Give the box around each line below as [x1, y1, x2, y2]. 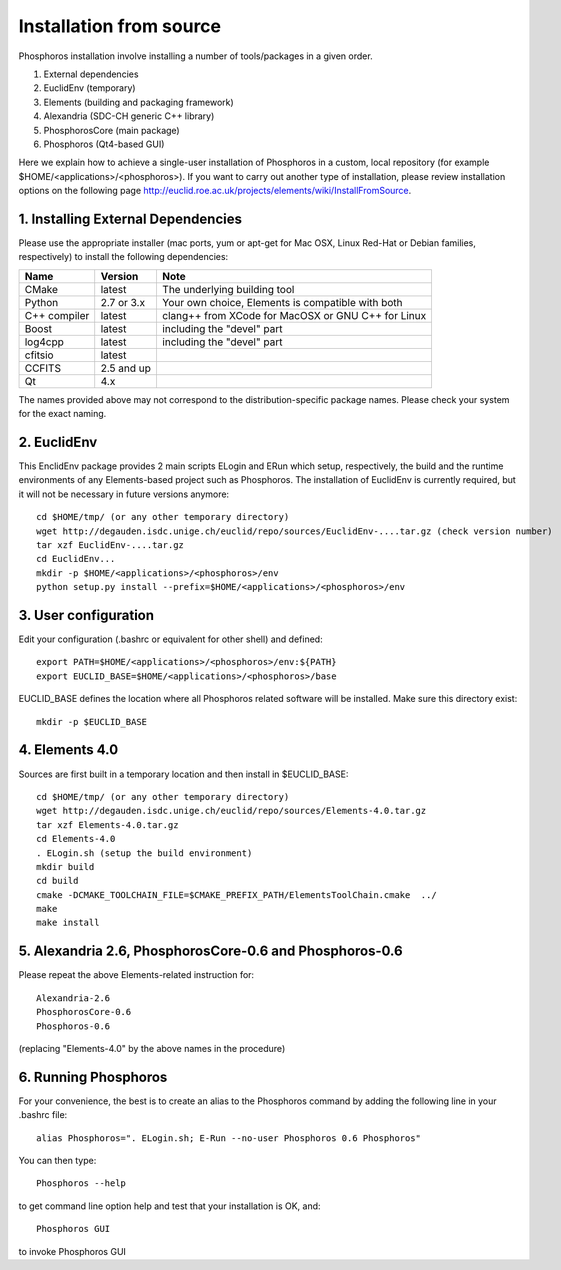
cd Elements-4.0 [36, 833, 116, 845]
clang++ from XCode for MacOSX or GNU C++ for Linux [161, 308, 427, 322]
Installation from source [18, 15, 222, 37]
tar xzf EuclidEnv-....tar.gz [36, 540, 185, 550]
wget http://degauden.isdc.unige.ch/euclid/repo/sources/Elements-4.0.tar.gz [36, 805, 427, 817]
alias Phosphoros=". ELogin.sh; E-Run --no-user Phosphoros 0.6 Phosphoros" [36, 1132, 422, 1144]
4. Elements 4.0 [18, 741, 119, 759]
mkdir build [36, 861, 95, 872]
